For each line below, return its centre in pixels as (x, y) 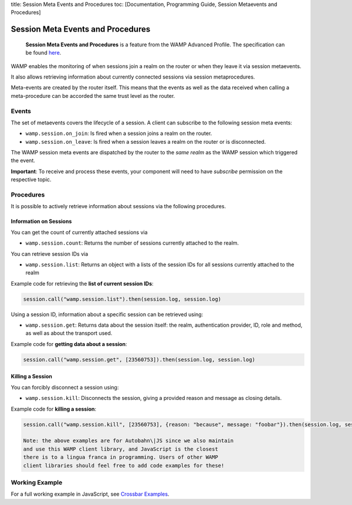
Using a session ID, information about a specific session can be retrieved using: (107, 314)
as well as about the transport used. (69, 333)
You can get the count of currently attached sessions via (79, 232)
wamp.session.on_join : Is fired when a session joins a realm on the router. (119, 133)
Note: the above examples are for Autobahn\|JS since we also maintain (128, 441)
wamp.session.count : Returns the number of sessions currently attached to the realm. (132, 243)
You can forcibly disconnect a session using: (65, 387)
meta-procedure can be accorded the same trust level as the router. (93, 96)
